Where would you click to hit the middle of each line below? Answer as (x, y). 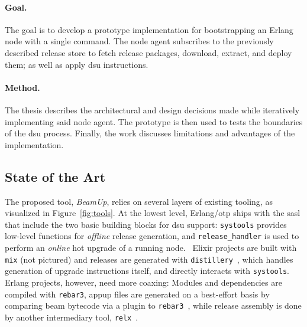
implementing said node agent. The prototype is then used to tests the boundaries (154, 121)
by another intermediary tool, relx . (72, 317)
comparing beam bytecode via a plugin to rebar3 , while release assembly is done (153, 305)
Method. (22, 87)
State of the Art (55, 176)
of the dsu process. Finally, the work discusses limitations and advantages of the (150, 133)
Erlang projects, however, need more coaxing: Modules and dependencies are (143, 282)
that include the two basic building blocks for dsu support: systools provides (146, 224)
